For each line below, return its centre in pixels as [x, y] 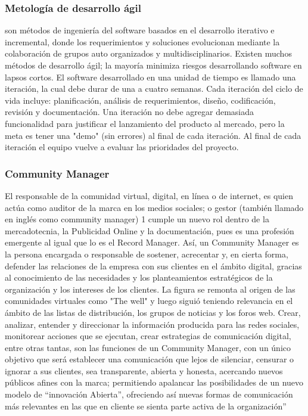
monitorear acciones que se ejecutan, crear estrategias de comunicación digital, [148, 336]
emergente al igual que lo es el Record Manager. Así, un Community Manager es [152, 242]
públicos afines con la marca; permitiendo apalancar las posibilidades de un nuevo [154, 382]
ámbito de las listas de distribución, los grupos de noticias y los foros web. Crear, [153, 312]
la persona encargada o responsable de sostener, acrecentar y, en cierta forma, [147, 254]
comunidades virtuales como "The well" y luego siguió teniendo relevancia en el [149, 301]
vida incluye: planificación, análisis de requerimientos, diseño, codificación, [140, 100]
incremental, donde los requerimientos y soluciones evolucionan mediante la [142, 41]
